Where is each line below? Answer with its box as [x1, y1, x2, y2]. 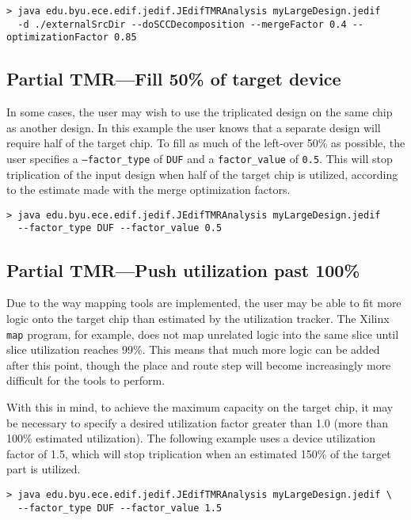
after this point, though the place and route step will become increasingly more [6, 356, 391, 373]
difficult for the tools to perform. [6, 372, 166, 389]
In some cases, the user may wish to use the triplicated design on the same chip [6, 104, 393, 120]
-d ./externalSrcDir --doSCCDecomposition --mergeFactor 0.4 [17, 18, 347, 30]
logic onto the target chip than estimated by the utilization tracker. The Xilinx [6, 309, 390, 326]
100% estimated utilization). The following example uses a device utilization [6, 430, 376, 446]
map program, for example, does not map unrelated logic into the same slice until [6, 325, 399, 342]
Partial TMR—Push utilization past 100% [6, 257, 360, 282]
